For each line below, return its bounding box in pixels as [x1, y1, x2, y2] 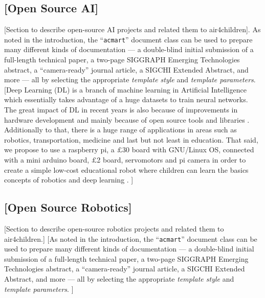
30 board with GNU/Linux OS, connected [122, 144, 254, 155]
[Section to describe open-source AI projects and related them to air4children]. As [4, 24, 261, 35]
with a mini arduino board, [4, 154, 90, 165]
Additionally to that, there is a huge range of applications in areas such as [4, 124, 237, 135]
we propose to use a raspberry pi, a [4, 144, 115, 155]
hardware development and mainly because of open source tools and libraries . [4, 114, 250, 125]
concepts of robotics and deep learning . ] [4, 174, 134, 185]
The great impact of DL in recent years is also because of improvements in [4, 104, 238, 115]
